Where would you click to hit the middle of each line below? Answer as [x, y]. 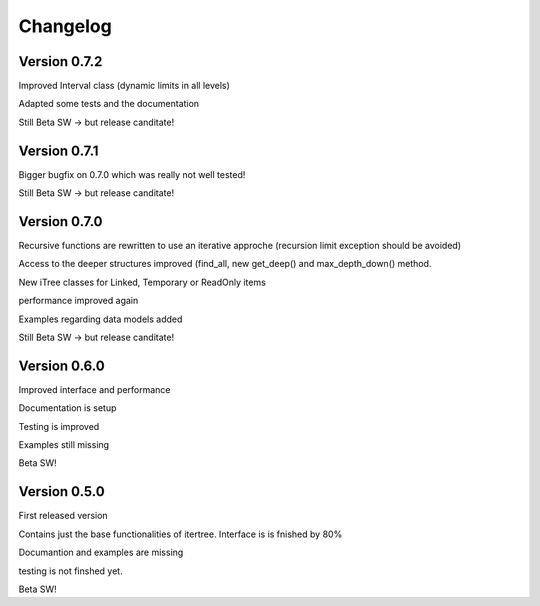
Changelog [65, 26]
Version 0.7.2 [60, 61]
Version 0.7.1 [58, 150]
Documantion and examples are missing [101, 552]
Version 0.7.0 [61, 221]
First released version [63, 516]
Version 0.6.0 [61, 365]
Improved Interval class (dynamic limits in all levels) [124, 86]
